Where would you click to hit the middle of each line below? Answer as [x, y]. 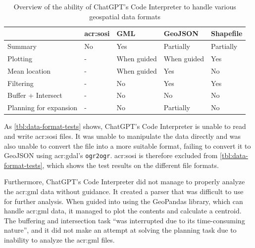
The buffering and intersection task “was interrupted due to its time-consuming [125, 220]
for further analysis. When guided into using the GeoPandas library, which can [124, 201]
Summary [22, 46]
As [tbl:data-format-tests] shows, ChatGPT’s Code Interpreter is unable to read [125, 126]
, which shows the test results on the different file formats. [130, 165]
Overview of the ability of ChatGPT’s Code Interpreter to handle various [125, 6]
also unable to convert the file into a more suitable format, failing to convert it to [127, 145]
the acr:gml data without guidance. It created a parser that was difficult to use [124, 191]
